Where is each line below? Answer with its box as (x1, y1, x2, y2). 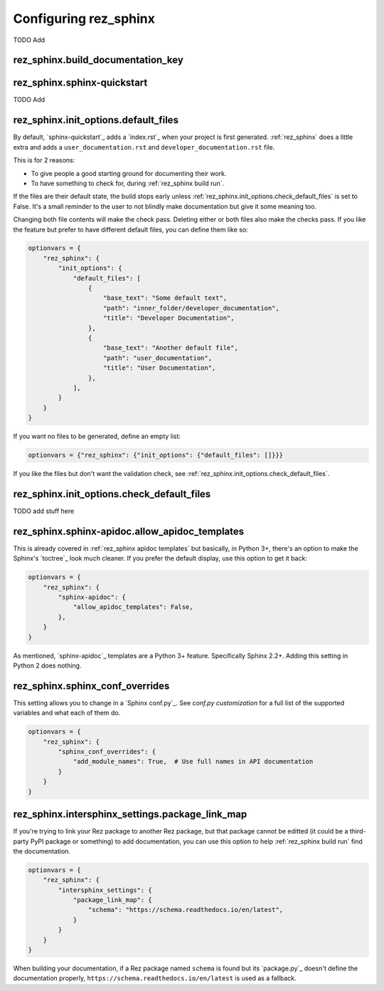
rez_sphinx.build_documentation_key (13, 54, 184, 66)
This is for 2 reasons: (13, 156, 75, 165)
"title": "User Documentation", (103, 364, 216, 372)
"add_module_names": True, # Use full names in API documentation (73, 757, 314, 766)
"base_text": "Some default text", (103, 294, 228, 302)
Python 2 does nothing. (13, 661, 82, 670)
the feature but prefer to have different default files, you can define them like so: (13, 225, 248, 234)
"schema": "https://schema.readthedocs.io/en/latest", (87, 906, 284, 914)
